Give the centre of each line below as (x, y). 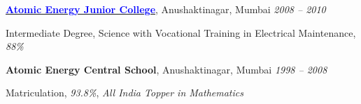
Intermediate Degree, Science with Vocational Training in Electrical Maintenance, (181, 32)
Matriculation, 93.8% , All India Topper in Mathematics (125, 93)
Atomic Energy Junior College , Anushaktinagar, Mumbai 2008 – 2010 (166, 9)
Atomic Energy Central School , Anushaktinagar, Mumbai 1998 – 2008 (167, 69)
